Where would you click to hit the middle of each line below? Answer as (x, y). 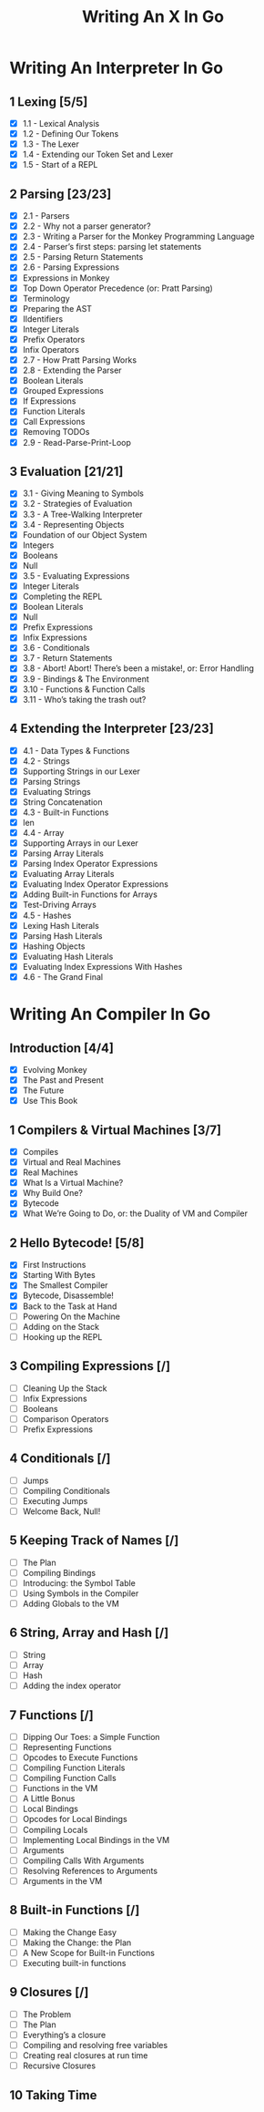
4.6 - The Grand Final (62, 976)
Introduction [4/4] (61, 1048)
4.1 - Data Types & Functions (76, 750)
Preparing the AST (57, 308)
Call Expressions (54, 422)
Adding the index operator (71, 1686)
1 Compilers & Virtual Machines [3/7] (116, 1130)
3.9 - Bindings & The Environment (86, 679)
